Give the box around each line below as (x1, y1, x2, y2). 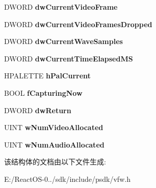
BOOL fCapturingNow (4, 87, 83, 98)
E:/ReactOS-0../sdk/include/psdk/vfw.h (4, 173, 131, 184)
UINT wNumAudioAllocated (4, 139, 105, 150)
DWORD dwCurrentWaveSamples (4, 36, 123, 47)
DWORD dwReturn (4, 105, 71, 115)
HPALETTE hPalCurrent (4, 70, 91, 81)
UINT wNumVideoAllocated (4, 122, 103, 133)
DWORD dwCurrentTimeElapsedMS (4, 53, 133, 64)
